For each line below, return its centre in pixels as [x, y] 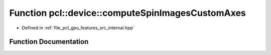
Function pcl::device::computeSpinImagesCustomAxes [127, 13]
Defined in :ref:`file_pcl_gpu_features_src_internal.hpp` [78, 28]
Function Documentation [49, 42]
